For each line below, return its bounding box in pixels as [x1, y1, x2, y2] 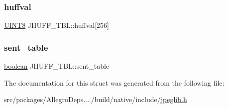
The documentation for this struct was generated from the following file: [4, 77, 225, 88]
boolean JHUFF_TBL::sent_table [4, 61, 110, 71]
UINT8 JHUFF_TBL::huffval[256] [4, 20, 109, 30]
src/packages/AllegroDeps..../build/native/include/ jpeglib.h [4, 94, 187, 105]
